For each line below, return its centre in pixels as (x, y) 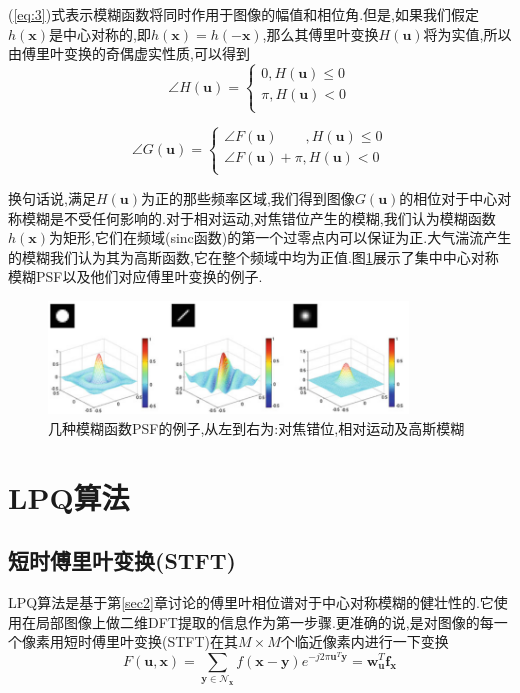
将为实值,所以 (467, 33)
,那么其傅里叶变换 (320, 33)
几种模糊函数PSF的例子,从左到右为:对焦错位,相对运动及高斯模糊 (256, 427)
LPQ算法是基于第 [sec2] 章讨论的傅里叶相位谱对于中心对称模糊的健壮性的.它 (251, 602)
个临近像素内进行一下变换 (364, 641)
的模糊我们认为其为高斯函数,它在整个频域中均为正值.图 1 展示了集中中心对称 (253, 256)
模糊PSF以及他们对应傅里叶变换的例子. (135, 276)
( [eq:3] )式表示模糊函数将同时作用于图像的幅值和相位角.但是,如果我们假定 (243, 14)
